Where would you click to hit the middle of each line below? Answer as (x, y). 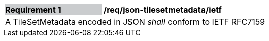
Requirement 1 (33, 10)
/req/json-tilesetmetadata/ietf (163, 10)
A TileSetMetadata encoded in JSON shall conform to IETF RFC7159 (135, 22)
